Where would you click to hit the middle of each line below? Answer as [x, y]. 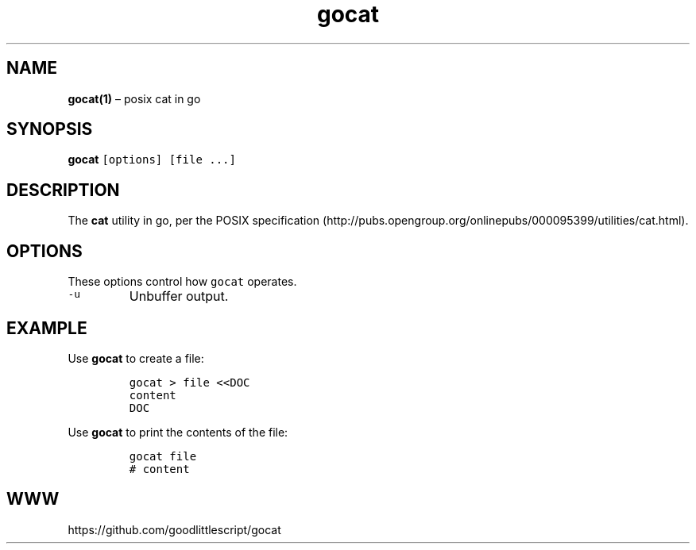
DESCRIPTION [63, 190]
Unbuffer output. [179, 296]
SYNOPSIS [50, 129]
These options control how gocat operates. [182, 282]
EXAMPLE [47, 328]
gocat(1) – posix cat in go [134, 98]
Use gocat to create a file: [136, 358]
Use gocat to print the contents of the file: [178, 432]
